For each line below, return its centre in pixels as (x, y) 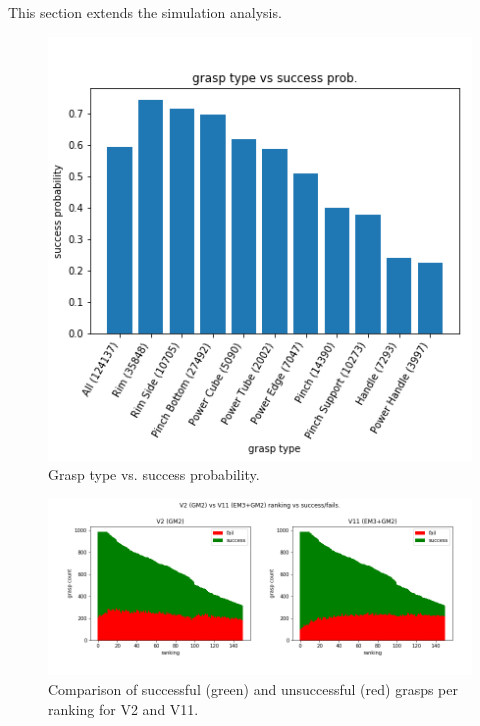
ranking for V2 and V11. (123, 708)
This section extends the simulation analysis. (145, 12)
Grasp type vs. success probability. (154, 474)
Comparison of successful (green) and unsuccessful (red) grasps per (253, 689)
